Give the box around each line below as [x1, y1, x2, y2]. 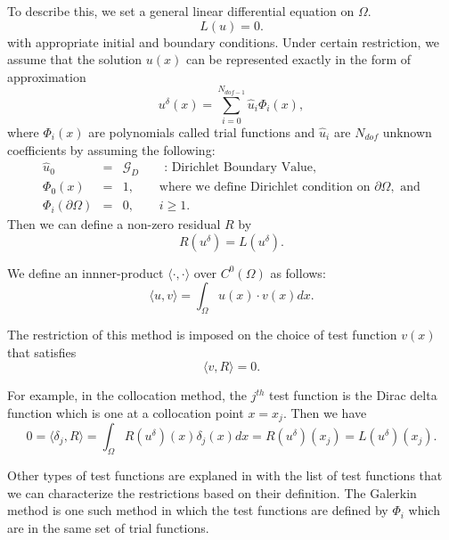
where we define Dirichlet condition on [159, 181, 371, 194]
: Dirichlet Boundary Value [164, 161, 314, 175]
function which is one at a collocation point [7, 403, 244, 421]
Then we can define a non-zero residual [7, 215, 221, 233]
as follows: [270, 263, 326, 282]
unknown [382, 122, 432, 141]
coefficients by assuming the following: [7, 140, 216, 159]
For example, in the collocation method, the [7, 386, 247, 405]
